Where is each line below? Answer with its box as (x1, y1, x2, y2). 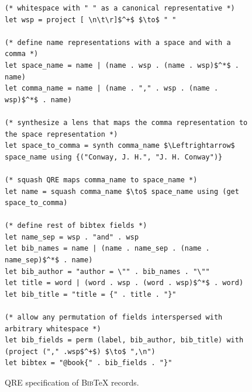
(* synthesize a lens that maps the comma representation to (5, 118, 248, 127)
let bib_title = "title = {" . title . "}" (5, 290, 177, 299)
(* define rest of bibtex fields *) (5, 221, 147, 230)
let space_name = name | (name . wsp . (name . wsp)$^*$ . (5, 61, 239, 70)
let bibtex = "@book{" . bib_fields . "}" (5, 359, 172, 367)
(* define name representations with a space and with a (5, 38, 231, 47)
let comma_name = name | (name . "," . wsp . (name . (5, 84, 219, 93)
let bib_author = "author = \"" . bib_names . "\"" (5, 267, 210, 276)
